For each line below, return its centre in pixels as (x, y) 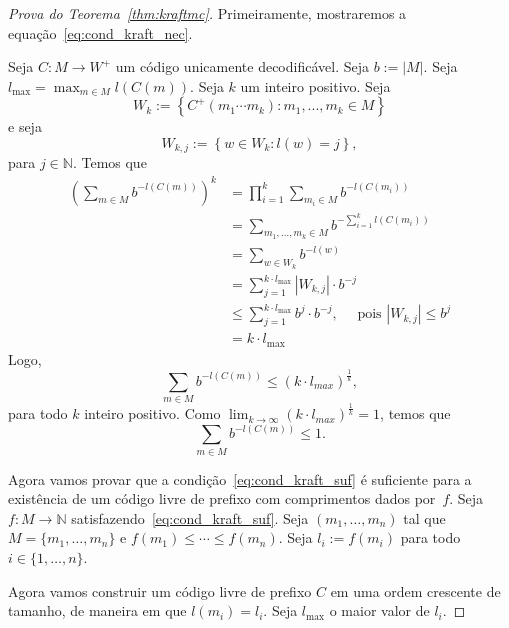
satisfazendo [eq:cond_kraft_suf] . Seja (190, 517)
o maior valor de (379, 610)
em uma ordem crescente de (415, 590)
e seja (25, 126)
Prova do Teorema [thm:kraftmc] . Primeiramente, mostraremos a (207, 13)
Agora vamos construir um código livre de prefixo (160, 590)
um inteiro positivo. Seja (315, 85)
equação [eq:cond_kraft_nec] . (100, 32)
